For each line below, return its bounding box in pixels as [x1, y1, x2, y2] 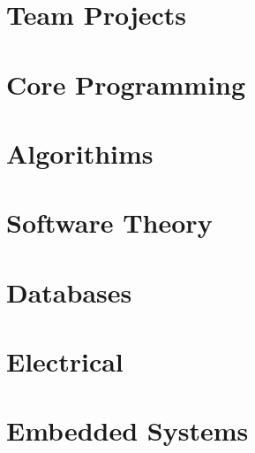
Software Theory [6, 204, 213, 241]
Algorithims [6, 134, 154, 171]
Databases [6, 273, 132, 310]
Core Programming [6, 65, 246, 102]
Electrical [6, 343, 124, 380]
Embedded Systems [6, 412, 249, 449]
